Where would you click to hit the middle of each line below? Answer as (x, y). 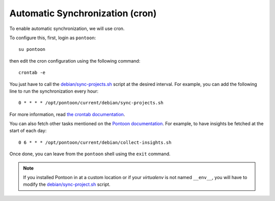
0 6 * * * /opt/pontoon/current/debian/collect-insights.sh (95, 142)
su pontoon (32, 49)
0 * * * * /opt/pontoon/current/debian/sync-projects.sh (91, 103)
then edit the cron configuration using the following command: (75, 61)
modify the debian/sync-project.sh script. (67, 184)
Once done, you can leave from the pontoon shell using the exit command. (90, 154)
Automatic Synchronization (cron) (83, 13)
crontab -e (32, 73)
